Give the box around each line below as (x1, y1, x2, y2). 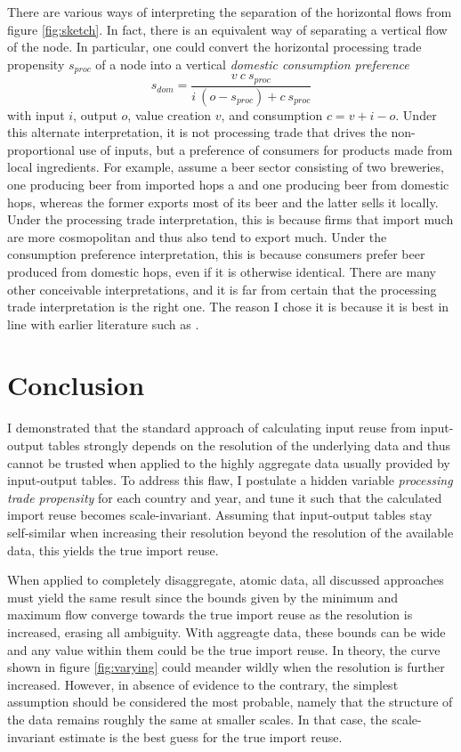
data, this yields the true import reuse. (7, 540, 219, 559)
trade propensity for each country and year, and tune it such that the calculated (7, 488, 442, 506)
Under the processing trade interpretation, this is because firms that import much (7, 210, 454, 229)
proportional (7, 140, 75, 158)
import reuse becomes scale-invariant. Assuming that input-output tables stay (7, 505, 433, 524)
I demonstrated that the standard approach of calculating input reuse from (7, 418, 417, 437)
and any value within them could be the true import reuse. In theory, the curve (7, 640, 441, 659)
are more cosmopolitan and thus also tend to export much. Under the (7, 227, 387, 246)
